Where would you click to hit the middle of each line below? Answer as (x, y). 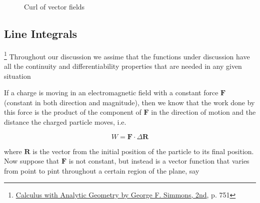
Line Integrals (41, 33)
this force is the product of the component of (73, 112)
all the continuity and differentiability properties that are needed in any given (123, 66)
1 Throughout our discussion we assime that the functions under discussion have (127, 55)
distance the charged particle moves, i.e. (65, 122)
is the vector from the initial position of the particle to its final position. (143, 151)
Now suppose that (32, 161)
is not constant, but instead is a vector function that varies (159, 161)
